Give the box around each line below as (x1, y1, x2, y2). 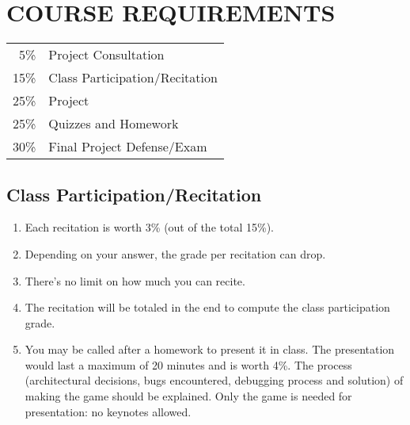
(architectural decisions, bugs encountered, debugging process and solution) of (25, 372, 404, 389)
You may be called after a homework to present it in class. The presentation (25, 341, 395, 358)
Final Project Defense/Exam (48, 137, 207, 156)
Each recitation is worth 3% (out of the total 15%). (25, 219, 274, 235)
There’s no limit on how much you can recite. (25, 272, 245, 289)
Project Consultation (48, 45, 165, 64)
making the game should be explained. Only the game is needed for (25, 388, 352, 404)
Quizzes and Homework (48, 114, 179, 133)
